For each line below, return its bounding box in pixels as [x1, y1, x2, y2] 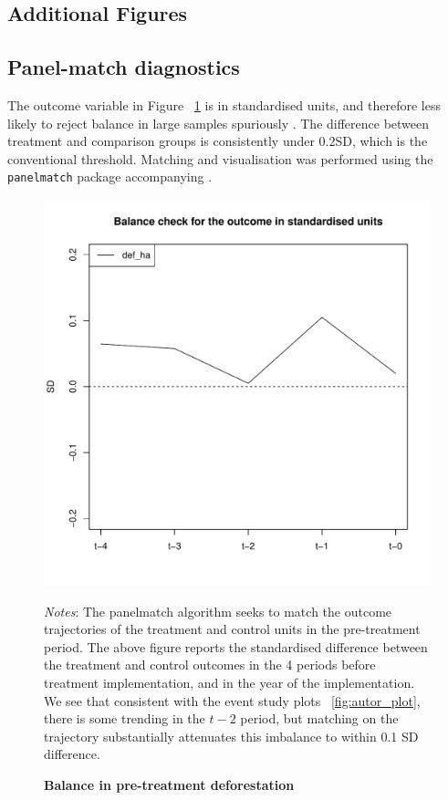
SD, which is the [335, 131, 428, 151]
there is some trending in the [44, 709, 205, 728]
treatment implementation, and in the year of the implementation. [44, 672, 415, 691]
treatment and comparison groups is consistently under [7, 131, 315, 151]
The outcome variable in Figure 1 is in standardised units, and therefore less [7, 95, 441, 114]
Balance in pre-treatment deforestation [44, 774, 295, 794]
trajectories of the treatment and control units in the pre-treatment [44, 619, 421, 639]
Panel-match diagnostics [7, 53, 240, 81]
